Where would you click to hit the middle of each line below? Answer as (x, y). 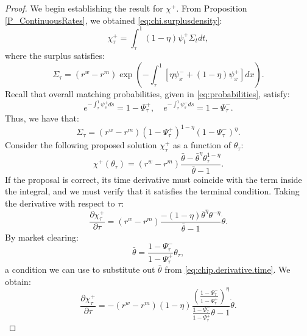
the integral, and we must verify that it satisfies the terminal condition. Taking (152, 191)
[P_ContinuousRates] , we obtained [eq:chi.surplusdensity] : (114, 20)
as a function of (202, 145)
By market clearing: (42, 237)
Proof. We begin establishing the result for (84, 8)
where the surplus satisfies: (55, 56)
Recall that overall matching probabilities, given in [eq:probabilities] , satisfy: (147, 94)
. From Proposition (212, 8)
